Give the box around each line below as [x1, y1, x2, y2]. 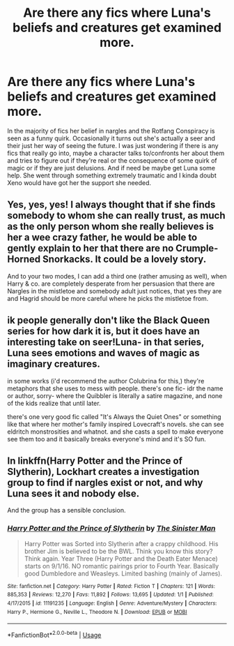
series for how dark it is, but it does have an [7, 325, 200, 337]
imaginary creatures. [7, 358, 101, 370]
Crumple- [175, 242, 219, 254]
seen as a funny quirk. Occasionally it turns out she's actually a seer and [7, 134, 216, 142]
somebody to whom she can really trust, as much [7, 210, 226, 221]
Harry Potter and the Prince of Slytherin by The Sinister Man [7, 524, 216, 534]
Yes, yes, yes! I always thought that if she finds [7, 199, 216, 211]
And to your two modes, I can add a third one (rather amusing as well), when [7, 272, 227, 280]
